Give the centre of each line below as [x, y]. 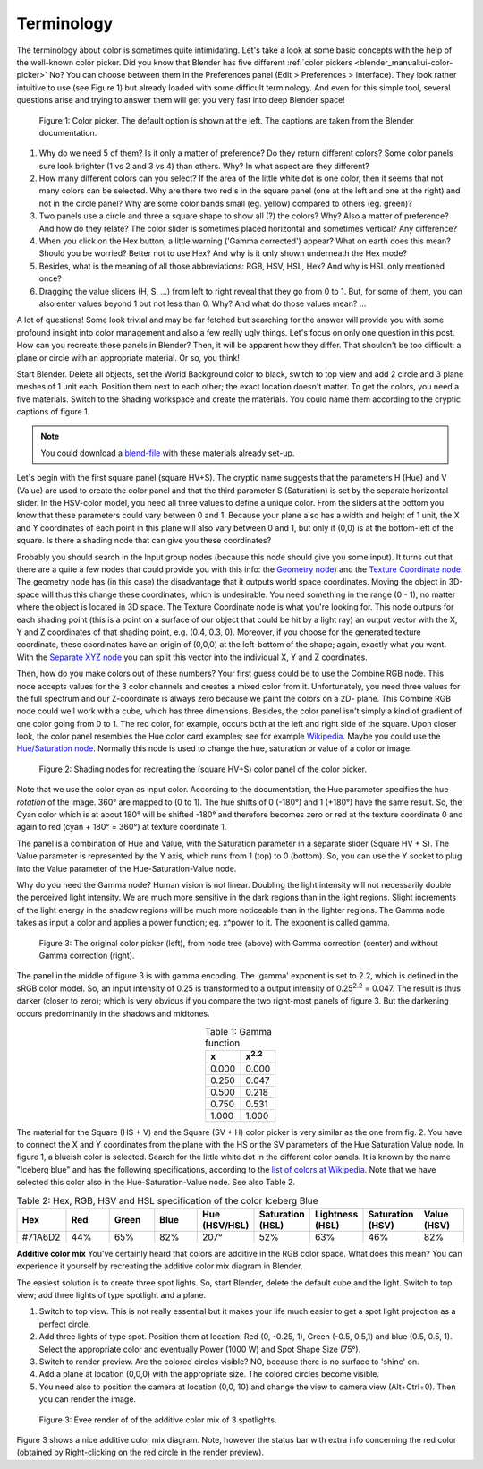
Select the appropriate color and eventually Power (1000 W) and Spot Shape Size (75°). [200, 1349]
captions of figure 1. [53, 412]
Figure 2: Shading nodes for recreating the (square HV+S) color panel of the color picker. [203, 769]
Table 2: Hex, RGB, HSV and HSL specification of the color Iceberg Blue [167, 1200]
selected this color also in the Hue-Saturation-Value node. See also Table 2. [156, 1183]
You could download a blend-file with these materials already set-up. [168, 453]
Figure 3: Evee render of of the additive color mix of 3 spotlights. [158, 1420]
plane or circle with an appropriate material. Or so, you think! [128, 357]
